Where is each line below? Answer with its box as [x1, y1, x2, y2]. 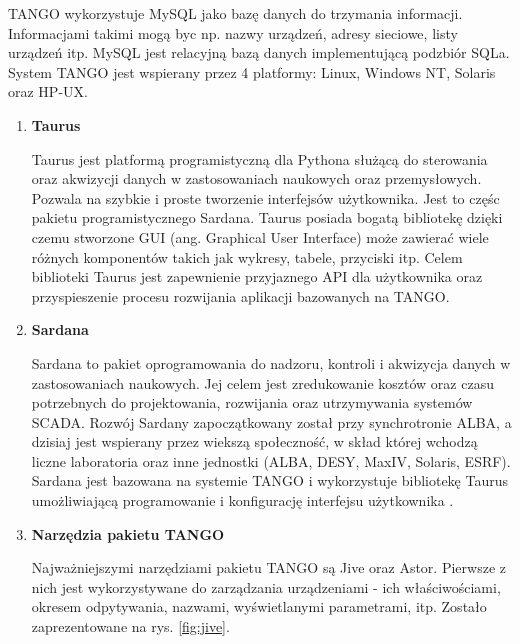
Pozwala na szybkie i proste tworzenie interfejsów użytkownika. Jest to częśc [31, 187, 500, 208]
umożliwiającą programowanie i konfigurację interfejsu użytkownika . [31, 490, 454, 511]
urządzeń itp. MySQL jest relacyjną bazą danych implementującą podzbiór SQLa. [8, 42, 510, 63]
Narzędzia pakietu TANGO [31, 523, 225, 544]
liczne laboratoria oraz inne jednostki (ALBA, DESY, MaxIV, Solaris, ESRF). [31, 450, 511, 471]
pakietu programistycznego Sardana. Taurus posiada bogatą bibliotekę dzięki [31, 207, 503, 228]
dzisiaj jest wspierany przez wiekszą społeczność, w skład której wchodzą [31, 431, 478, 452]
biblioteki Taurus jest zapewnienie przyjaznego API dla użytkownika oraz [31, 266, 483, 287]
